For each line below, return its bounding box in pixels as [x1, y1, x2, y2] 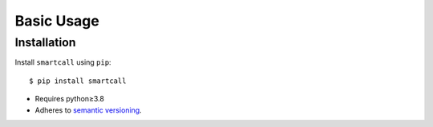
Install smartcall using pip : [14, 58, 111, 67]
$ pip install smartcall [29, 76, 127, 85]
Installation [14, 35, 76, 50]
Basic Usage [14, 12, 99, 30]
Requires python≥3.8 [34, 94, 104, 104]
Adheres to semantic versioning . [34, 105, 142, 115]
